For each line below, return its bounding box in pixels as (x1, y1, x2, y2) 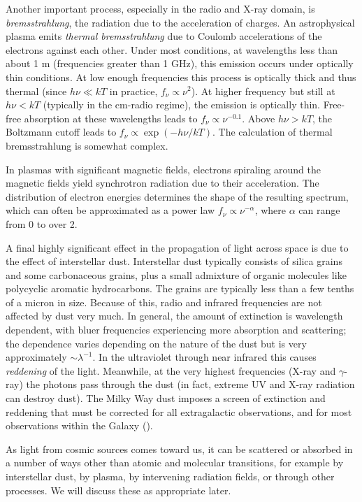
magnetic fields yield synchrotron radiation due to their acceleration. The (6, 175, 319, 190)
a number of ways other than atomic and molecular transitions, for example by (6, 455, 344, 470)
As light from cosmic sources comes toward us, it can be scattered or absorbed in (6, 441, 353, 456)
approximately (6, 350, 67, 364)
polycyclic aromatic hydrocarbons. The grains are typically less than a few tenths (6, 281, 354, 296)
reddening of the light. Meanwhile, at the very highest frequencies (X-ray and (6, 363, 336, 378)
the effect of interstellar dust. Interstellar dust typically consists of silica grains (6, 254, 342, 268)
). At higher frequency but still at (191, 83, 335, 98)
